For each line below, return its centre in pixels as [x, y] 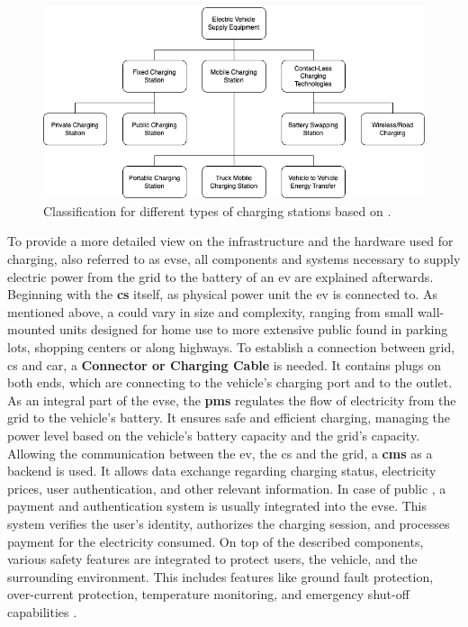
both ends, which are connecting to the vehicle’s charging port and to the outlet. [230, 382]
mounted [31, 329]
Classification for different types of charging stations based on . [217, 210]
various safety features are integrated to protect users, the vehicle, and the [212, 559]
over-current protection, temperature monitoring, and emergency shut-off [208, 594]
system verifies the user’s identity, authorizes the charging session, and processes [229, 523]
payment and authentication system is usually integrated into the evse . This [217, 506]
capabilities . [42, 611]
